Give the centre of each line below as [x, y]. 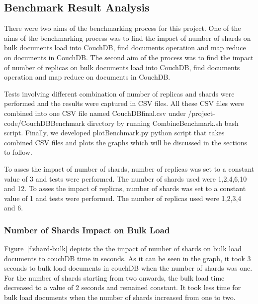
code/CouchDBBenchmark [44, 123]
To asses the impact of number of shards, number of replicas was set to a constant [129, 168]
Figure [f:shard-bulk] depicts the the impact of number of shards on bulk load [123, 249]
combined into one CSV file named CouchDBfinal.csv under [95, 113]
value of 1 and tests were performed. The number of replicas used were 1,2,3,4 [123, 198]
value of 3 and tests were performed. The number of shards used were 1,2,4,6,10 [126, 178]
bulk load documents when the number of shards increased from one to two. [120, 297]
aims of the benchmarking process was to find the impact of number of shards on [128, 38]
